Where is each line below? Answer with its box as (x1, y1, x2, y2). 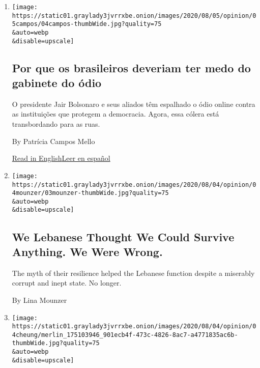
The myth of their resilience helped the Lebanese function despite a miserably (12, 267, 255, 278)
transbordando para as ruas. (12, 119, 100, 129)
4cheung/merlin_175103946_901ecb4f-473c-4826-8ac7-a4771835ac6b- (12, 331, 238, 338)
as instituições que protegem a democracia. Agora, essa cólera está (12, 108, 219, 119)
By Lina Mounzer (12, 294, 67, 305)
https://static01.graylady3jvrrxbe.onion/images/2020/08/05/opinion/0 (12, 12, 256, 19)
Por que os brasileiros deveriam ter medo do (12, 60, 251, 75)
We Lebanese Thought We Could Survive (12, 229, 235, 244)
